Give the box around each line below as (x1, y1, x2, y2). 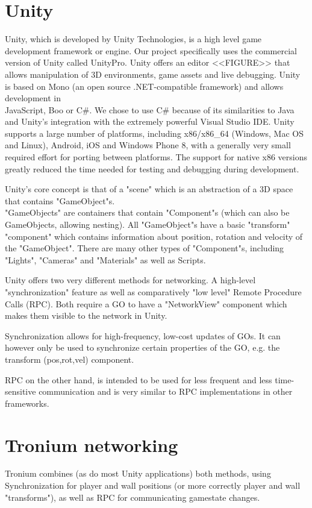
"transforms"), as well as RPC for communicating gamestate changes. (5, 491, 260, 503)
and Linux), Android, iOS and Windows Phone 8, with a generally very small (5, 139, 291, 151)
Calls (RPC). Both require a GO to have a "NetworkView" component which (5, 297, 287, 310)
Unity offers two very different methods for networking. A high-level (5, 274, 256, 286)
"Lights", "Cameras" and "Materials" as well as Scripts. (5, 253, 206, 266)
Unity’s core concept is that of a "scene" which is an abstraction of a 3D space (5, 183, 293, 195)
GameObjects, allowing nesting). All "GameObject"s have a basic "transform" (5, 218, 290, 231)
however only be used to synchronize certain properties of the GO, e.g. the (5, 341, 280, 354)
